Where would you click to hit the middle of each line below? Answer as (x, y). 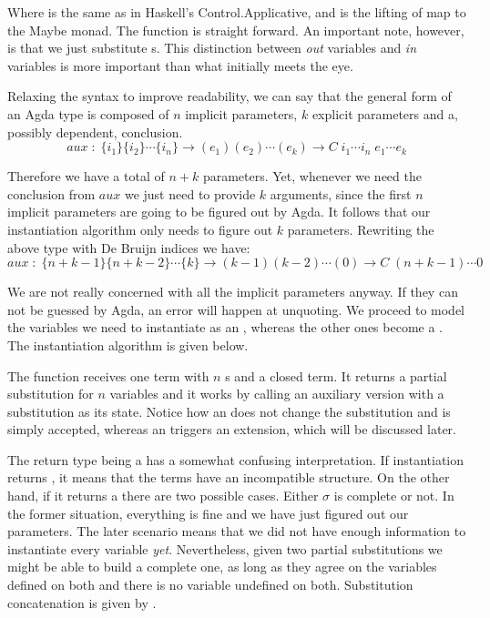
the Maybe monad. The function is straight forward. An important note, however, (236, 30)
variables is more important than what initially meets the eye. (180, 65)
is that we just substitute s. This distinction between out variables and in (212, 48)
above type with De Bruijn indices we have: (129, 247)
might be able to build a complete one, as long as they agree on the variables (222, 567)
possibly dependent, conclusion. (95, 132)
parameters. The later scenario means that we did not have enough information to (237, 531)
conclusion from (51, 193)
